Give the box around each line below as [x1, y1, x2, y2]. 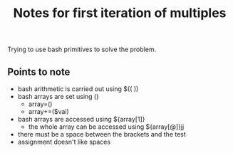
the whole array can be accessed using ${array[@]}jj [28, 122, 185, 131]
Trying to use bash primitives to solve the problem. [7, 45, 157, 54]
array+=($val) [28, 107, 69, 115]
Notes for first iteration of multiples [13, 5, 227, 21]
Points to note [7, 65, 71, 78]
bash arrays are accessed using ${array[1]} [17, 115, 145, 123]
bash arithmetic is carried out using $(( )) [17, 85, 139, 93]
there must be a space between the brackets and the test [17, 130, 187, 138]
